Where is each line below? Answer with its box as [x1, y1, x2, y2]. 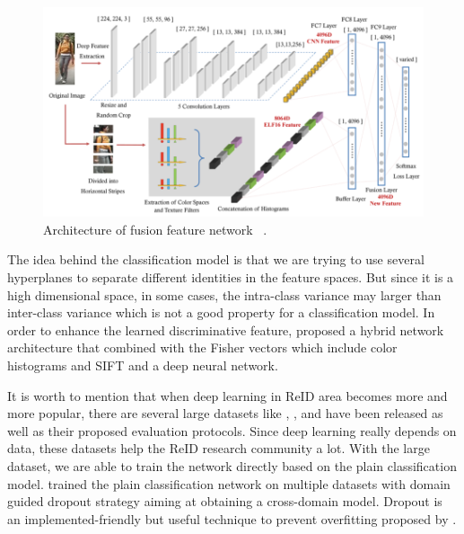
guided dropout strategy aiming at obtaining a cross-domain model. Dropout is [7, 492, 442, 511]
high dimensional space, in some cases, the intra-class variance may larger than [7, 285, 442, 304]
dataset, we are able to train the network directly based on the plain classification [7, 457, 457, 475]
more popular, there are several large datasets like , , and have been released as [7, 404, 443, 423]
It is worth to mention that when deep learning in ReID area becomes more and [7, 386, 448, 405]
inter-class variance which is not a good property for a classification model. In [7, 303, 435, 322]
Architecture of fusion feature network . [43, 219, 267, 238]
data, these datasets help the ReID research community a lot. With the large [7, 439, 430, 458]
